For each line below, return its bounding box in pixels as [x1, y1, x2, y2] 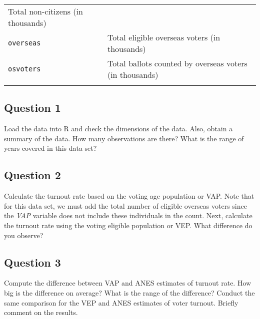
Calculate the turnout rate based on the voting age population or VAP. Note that [4, 191, 254, 201]
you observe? [4, 230, 43, 240]
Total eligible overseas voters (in [107, 31, 220, 43]
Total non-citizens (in [8, 5, 83, 17]
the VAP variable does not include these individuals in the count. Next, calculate [4, 210, 252, 221]
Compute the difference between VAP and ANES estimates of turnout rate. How [4, 278, 251, 288]
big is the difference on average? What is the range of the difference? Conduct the [4, 287, 255, 298]
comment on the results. [4, 307, 78, 318]
